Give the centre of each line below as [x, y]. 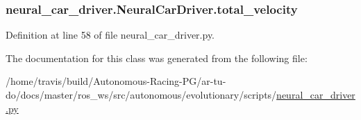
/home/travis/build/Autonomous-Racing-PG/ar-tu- [116, 81]
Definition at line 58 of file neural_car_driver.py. [110, 35]
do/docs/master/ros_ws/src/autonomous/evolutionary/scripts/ [141, 94]
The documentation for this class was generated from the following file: [157, 58]
